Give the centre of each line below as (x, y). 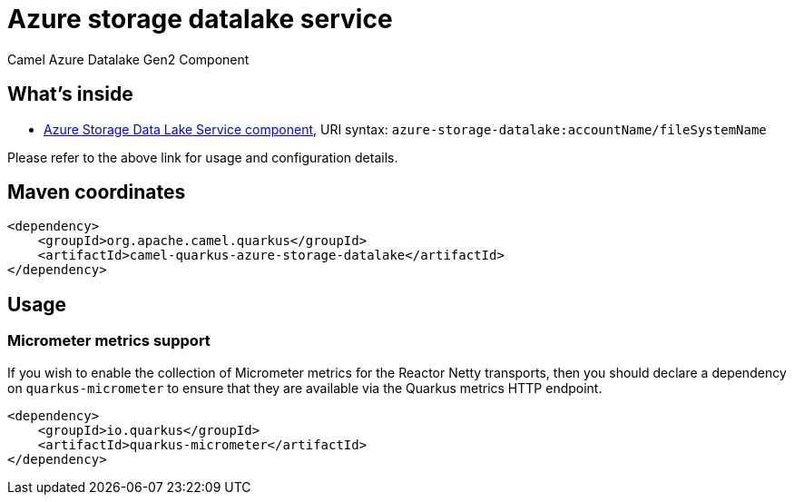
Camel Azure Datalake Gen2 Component (128, 59)
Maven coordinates (97, 192)
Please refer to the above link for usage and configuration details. (203, 157)
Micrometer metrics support (109, 341)
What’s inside (70, 94)
